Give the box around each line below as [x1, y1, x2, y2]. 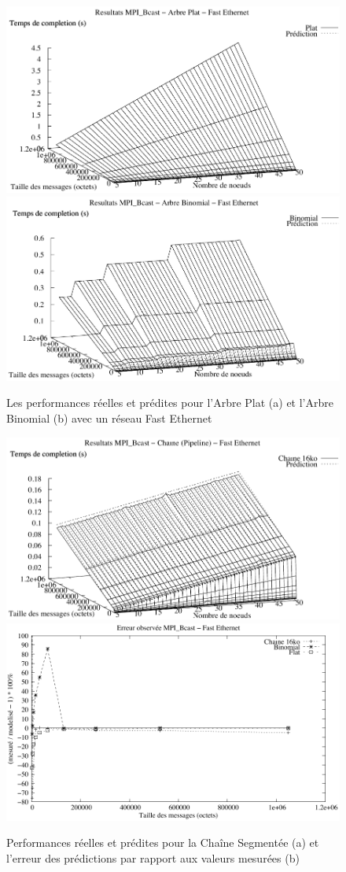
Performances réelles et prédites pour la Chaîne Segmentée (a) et [6, 834, 319, 851]
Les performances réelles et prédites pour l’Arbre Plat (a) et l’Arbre [6, 394, 333, 411]
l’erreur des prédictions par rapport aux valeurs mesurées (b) [6, 849, 300, 866]
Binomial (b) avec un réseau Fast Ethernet [6, 409, 212, 426]
